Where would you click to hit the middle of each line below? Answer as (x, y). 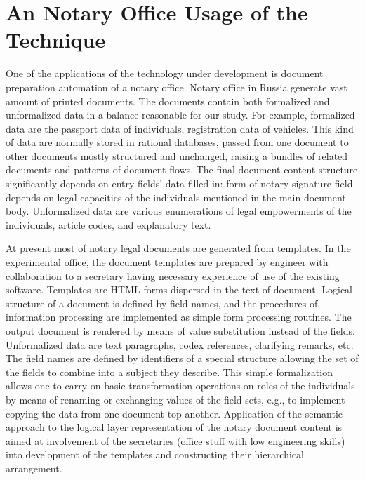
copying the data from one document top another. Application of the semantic (174, 413)
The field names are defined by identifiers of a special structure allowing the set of (182, 358)
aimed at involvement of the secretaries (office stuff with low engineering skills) (175, 440)
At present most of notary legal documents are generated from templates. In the (178, 248)
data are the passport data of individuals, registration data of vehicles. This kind (180, 128)
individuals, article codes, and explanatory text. (108, 224)
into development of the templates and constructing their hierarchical (155, 454)
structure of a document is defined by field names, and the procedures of (162, 303)
